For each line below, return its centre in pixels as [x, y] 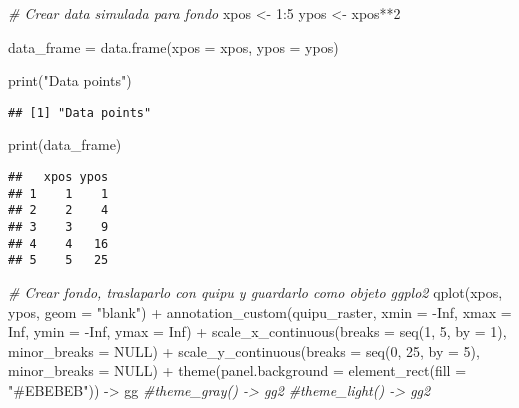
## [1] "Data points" [80, 112]
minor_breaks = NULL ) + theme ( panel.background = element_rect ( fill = [237, 370]
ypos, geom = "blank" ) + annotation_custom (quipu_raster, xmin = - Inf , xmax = [260, 311]
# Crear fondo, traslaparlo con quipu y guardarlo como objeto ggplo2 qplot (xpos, [255, 291]
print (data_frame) [65, 144]
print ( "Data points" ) [70, 80]
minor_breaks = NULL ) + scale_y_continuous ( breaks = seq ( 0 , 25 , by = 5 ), [244, 350]
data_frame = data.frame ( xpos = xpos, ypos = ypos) [173, 46]
